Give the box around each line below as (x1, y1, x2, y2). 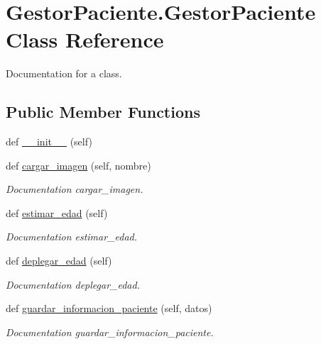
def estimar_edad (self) (6, 205, 108, 220)
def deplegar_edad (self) (6, 253, 112, 268)
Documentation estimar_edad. (6, 229, 138, 244)
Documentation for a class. (6, 66, 122, 81)
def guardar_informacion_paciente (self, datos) (6, 301, 212, 316)
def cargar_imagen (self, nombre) (6, 157, 151, 172)
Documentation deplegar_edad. (6, 277, 140, 292)
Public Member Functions (6, 101, 200, 123)
